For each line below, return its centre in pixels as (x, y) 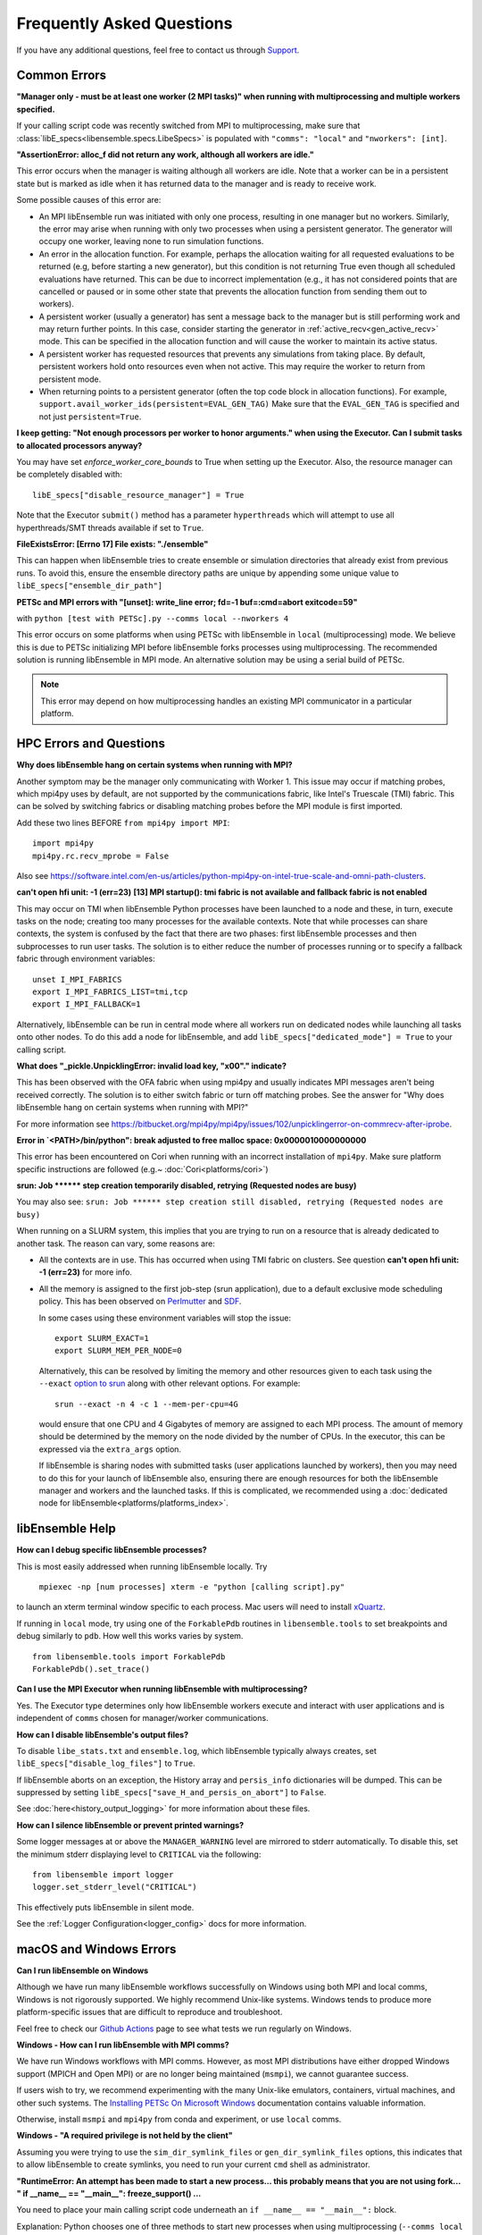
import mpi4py (63, 843)
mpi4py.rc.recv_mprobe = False (101, 856)
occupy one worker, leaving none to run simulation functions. (151, 241)
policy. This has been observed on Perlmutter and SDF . (140, 1302)
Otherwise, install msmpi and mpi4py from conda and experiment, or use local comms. (179, 2119)
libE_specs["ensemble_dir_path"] (90, 586)
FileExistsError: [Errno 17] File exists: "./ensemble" (112, 544)
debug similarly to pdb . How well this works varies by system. (130, 1636)
